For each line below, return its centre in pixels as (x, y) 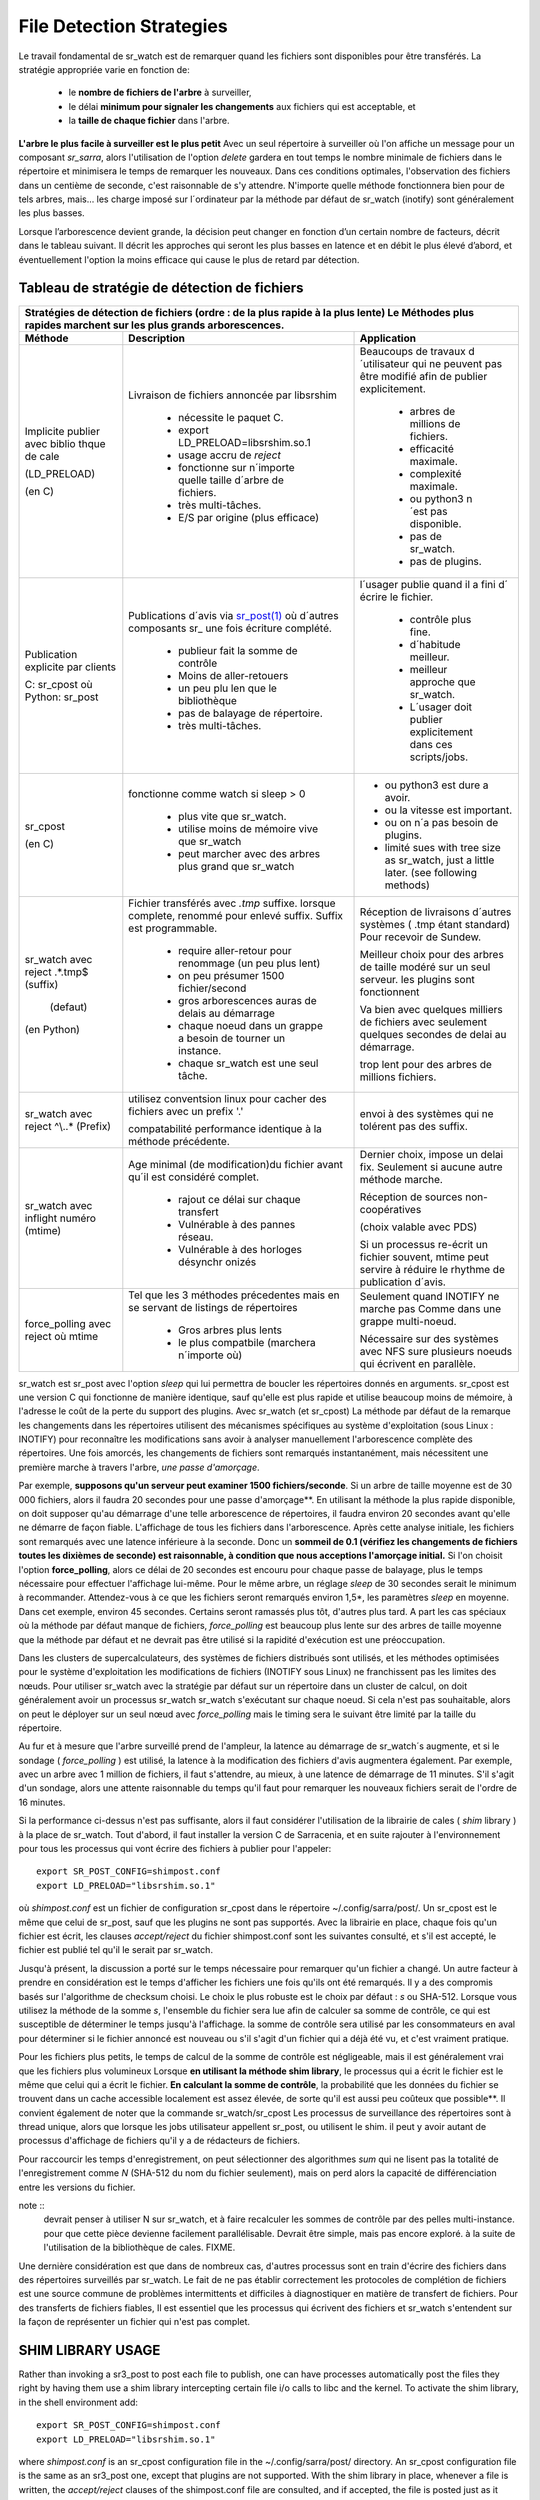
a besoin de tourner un (232, 1038)
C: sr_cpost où (59, 684)
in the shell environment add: (78, 2402)
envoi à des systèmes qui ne (426, 1113)
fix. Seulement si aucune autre (431, 1167)
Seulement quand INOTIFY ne (429, 1296)
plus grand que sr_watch (236, 866)
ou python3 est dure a (436, 785)
